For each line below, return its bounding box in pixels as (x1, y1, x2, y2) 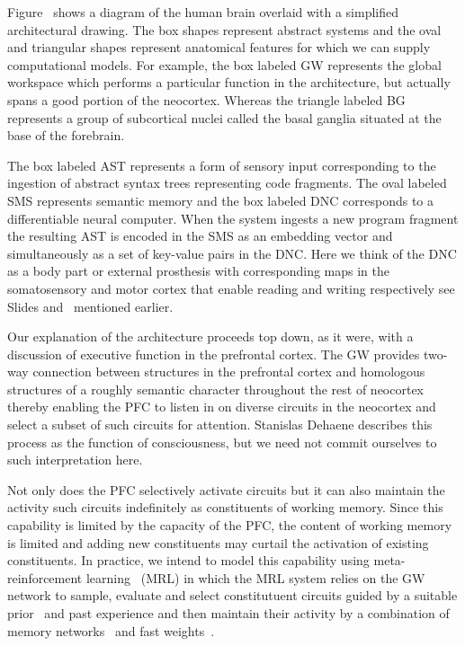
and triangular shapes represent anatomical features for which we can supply (7, 38, 431, 57)
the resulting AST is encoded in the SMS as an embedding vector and (7, 226, 393, 245)
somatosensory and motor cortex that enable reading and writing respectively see (7, 279, 455, 297)
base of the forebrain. (7, 126, 125, 145)
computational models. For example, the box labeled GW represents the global (7, 55, 442, 74)
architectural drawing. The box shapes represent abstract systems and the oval (7, 20, 442, 39)
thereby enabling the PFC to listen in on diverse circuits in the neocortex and (7, 397, 436, 416)
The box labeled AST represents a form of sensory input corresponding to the (7, 155, 436, 174)
